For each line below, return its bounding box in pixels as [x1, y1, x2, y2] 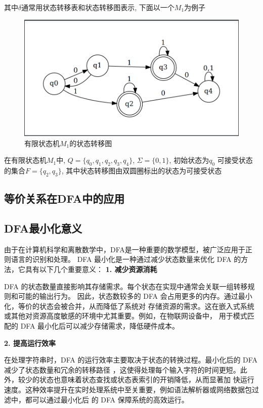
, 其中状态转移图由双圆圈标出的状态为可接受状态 [61, 165, 222, 176]
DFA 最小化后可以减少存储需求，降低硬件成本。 [20, 321, 180, 331]
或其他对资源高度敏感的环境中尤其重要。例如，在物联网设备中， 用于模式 [4, 310, 247, 321]
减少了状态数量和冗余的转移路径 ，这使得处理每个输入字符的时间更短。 [4, 364, 240, 375]
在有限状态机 [4, 155, 47, 165]
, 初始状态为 [169, 155, 209, 165]
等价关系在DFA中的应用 [4, 191, 125, 206]
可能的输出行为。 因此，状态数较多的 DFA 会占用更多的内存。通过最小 [18, 291, 252, 301]
